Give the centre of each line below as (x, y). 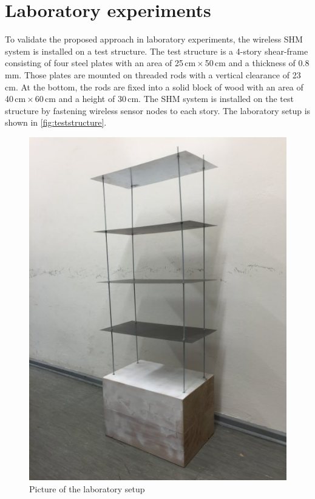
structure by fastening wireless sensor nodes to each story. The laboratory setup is (158, 110)
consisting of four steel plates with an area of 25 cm (100, 63)
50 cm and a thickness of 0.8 (257, 63)
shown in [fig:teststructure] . (56, 122)
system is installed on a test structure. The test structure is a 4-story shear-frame (157, 51)
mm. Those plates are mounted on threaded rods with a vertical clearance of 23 (153, 74)
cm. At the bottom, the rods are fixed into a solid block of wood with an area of (154, 87)
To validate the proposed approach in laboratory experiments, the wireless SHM (154, 39)
